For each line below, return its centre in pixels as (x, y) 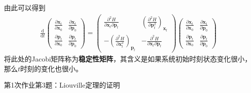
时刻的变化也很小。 (52, 68)
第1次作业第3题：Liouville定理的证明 (62, 85)
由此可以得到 (25, 7)
